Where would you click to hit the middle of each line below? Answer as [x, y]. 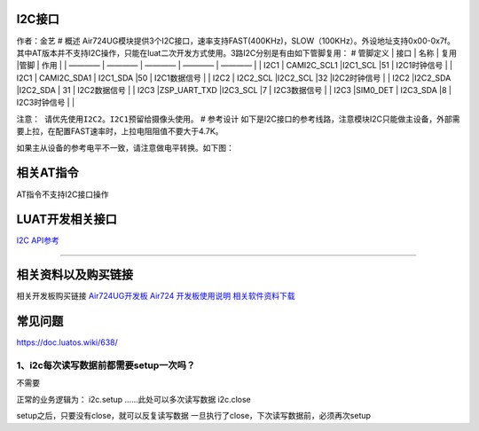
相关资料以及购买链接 [75, 275]
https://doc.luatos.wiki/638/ [67, 342]
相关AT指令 [47, 173]
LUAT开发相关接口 [67, 219]
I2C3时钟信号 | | [46, 103]
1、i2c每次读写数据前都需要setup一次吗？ [106, 365]
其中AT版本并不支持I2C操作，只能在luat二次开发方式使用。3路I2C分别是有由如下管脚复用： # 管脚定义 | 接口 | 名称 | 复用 [236, 52]
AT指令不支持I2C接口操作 [63, 194]
